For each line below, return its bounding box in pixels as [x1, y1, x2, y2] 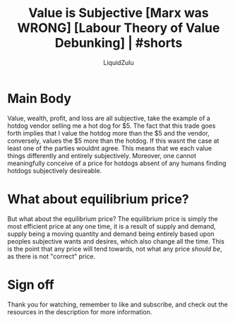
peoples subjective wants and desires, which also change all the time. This [7, 237, 224, 245]
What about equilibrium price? [7, 191, 189, 207]
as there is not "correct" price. [7, 252, 96, 261]
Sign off [7, 277, 54, 292]
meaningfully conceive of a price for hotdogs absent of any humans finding [7, 159, 227, 167]
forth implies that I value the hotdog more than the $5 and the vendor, [7, 129, 210, 137]
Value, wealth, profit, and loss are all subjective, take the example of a [7, 114, 210, 122]
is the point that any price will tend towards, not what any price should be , [7, 244, 222, 253]
